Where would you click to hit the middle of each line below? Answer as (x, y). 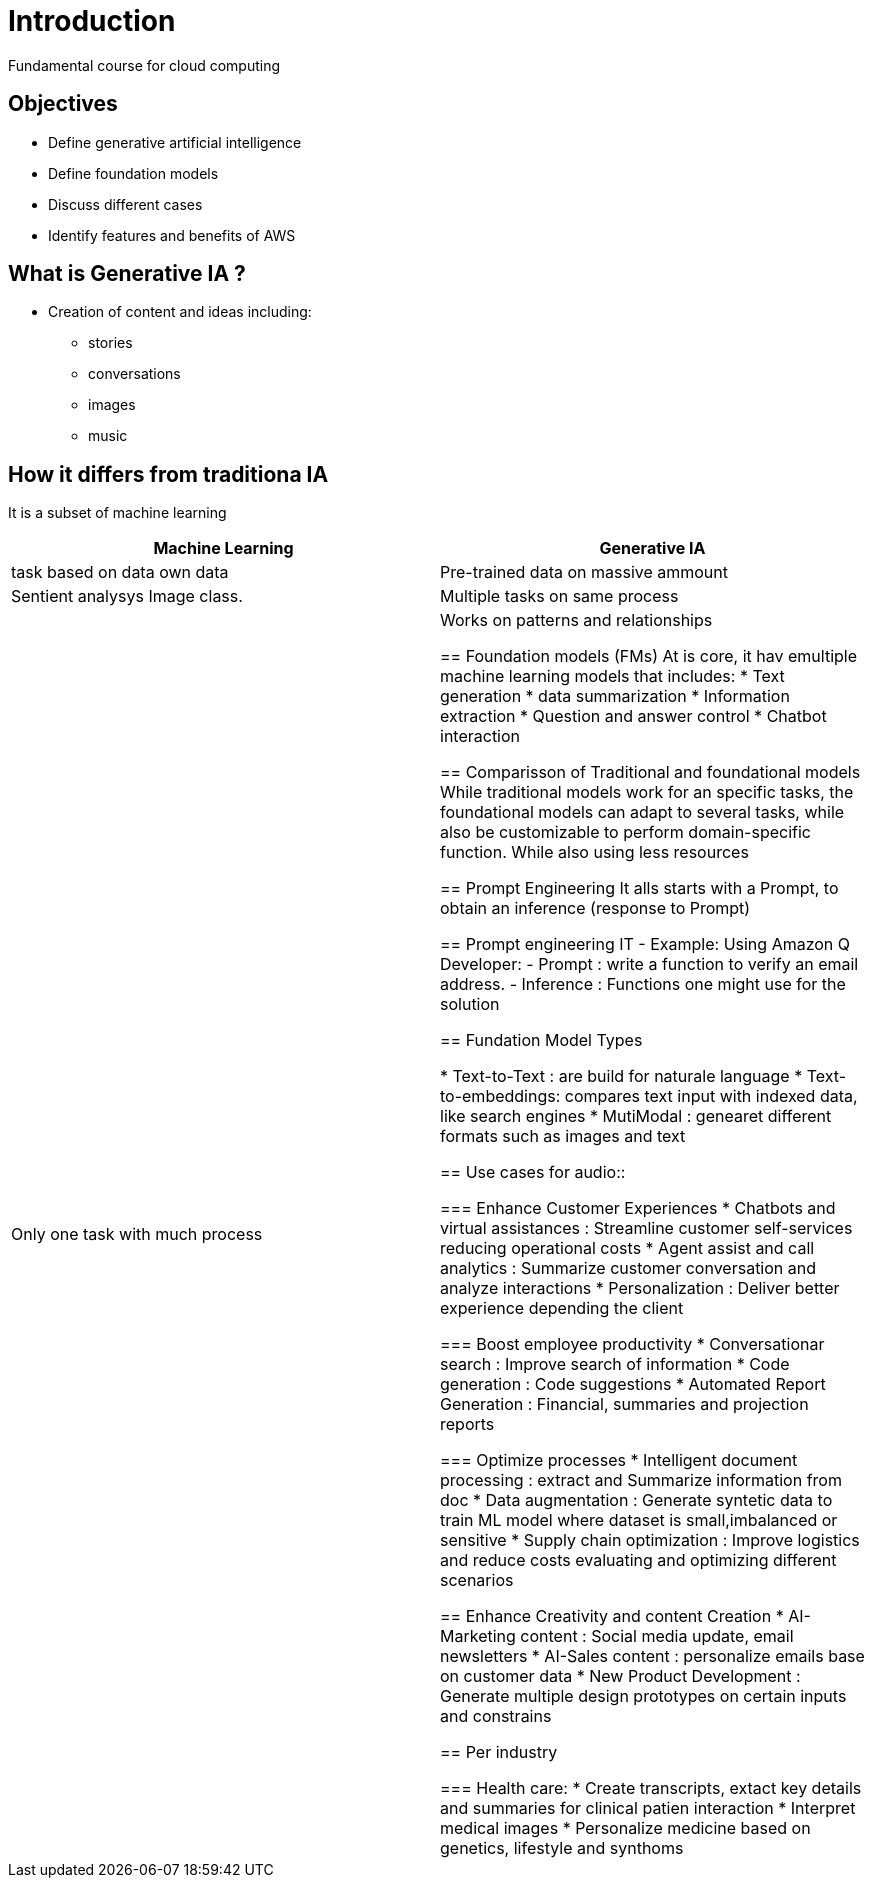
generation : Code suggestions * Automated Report (633, 1384)
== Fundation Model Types (541, 1040)
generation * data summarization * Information (615, 696)
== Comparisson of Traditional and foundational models (650, 772)
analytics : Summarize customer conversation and (628, 1268)
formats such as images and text (563, 1136)
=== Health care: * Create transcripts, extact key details (651, 1788)
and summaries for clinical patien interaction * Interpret (648, 1808)
